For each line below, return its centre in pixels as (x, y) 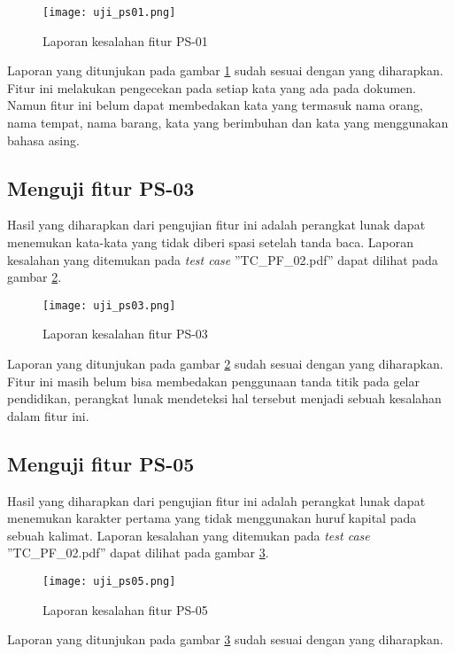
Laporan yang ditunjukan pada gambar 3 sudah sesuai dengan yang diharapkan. (225, 639)
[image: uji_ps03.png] (109, 305)
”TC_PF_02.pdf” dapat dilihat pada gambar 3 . (138, 553)
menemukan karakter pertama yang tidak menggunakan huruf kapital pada (212, 518)
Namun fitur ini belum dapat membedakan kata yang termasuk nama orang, (216, 105)
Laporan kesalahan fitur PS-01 (125, 40)
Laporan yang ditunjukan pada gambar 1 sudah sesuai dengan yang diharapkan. (225, 70)
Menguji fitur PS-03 (101, 187)
